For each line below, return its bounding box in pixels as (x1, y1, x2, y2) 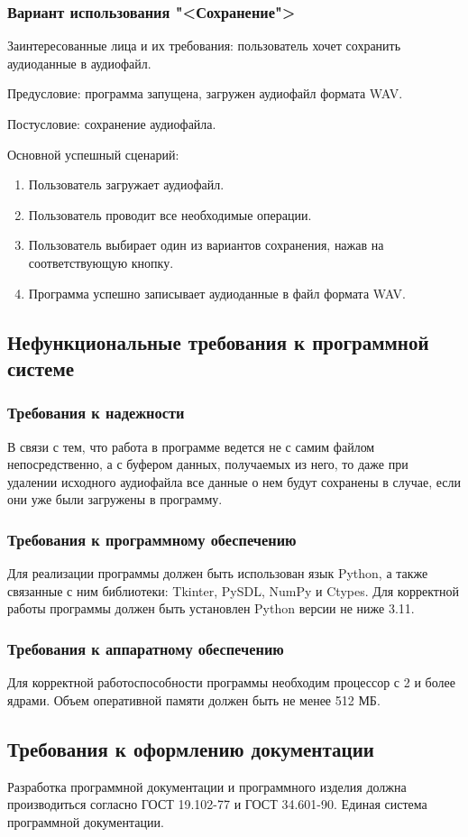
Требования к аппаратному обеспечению (7, 637, 284, 659)
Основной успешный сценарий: (7, 144, 179, 163)
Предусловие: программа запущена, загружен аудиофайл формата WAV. (7, 84, 403, 103)
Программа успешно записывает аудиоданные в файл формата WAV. (28, 283, 406, 302)
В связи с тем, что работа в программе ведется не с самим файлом (7, 437, 375, 455)
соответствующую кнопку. (28, 253, 174, 271)
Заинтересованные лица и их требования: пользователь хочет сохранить (7, 36, 401, 55)
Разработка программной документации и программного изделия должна (7, 777, 407, 796)
